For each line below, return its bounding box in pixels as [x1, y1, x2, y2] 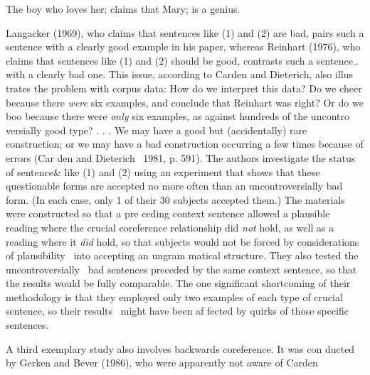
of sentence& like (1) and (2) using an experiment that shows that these [6, 164, 320, 179]
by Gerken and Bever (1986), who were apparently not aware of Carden [6, 355, 318, 370]
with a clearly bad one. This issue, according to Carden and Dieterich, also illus [6, 67, 354, 82]
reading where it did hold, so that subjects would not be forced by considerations [6, 234, 359, 249]
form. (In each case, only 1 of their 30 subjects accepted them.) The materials [6, 192, 345, 207]
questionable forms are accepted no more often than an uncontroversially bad [6, 178, 343, 193]
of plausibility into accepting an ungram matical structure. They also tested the [6, 248, 359, 263]
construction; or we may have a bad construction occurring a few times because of [6, 136, 364, 151]
